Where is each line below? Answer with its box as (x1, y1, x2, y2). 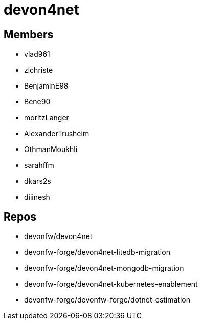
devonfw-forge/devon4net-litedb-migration (24, 248, 170, 257)
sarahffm (24, 161, 54, 170)
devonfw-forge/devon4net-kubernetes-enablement (24, 279, 198, 289)
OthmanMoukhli (24, 145, 78, 154)
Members (4, 28, 54, 41)
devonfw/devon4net (24, 232, 93, 241)
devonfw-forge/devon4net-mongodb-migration (24, 264, 184, 273)
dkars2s (24, 177, 51, 186)
